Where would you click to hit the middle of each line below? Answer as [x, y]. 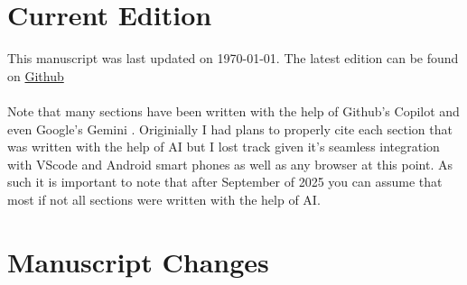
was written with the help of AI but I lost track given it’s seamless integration [224, 147]
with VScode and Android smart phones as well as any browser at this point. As [230, 164]
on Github [36, 75]
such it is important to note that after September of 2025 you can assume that [225, 182]
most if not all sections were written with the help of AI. [164, 199]
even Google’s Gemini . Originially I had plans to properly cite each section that [230, 129]
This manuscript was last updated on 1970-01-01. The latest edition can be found [233, 58]
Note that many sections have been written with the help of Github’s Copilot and [233, 110]
